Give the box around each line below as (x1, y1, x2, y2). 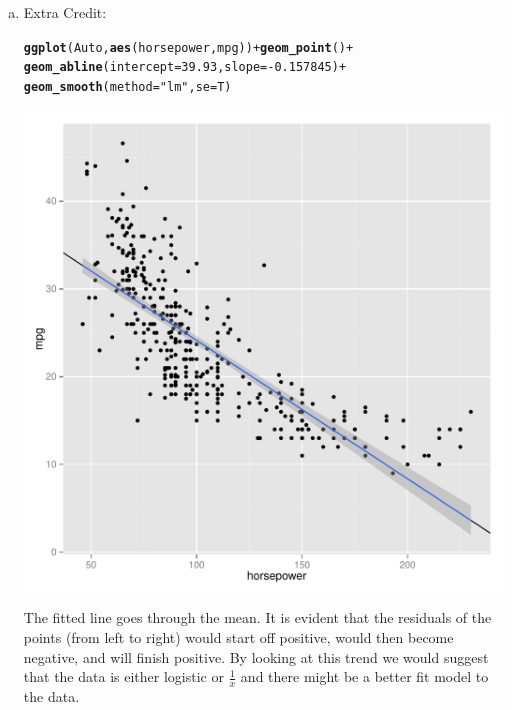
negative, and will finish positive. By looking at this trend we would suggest (23, 646, 489, 667)
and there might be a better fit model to (240, 666, 489, 687)
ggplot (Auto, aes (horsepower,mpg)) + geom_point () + (23, 40, 354, 55)
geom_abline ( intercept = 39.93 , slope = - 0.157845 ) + (23, 60, 347, 75)
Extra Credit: (23, 2, 107, 22)
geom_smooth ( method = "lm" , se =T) (23, 79, 232, 94)
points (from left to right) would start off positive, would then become (23, 626, 454, 647)
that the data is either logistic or (23, 666, 224, 687)
